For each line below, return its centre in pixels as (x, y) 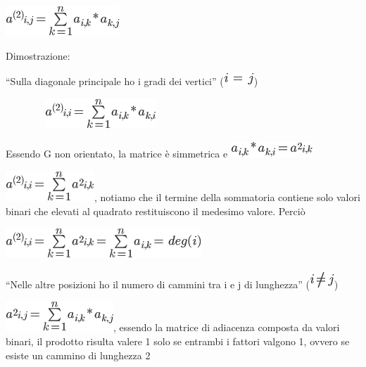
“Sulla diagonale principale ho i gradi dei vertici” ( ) (132, 81)
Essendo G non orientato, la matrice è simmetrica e (117, 154)
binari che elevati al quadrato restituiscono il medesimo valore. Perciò (156, 211)
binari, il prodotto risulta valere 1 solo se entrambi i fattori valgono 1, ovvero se (178, 341)
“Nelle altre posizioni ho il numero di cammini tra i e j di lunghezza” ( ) (172, 284)
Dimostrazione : (38, 55)
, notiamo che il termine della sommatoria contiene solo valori (227, 197)
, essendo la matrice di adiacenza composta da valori (227, 327)
